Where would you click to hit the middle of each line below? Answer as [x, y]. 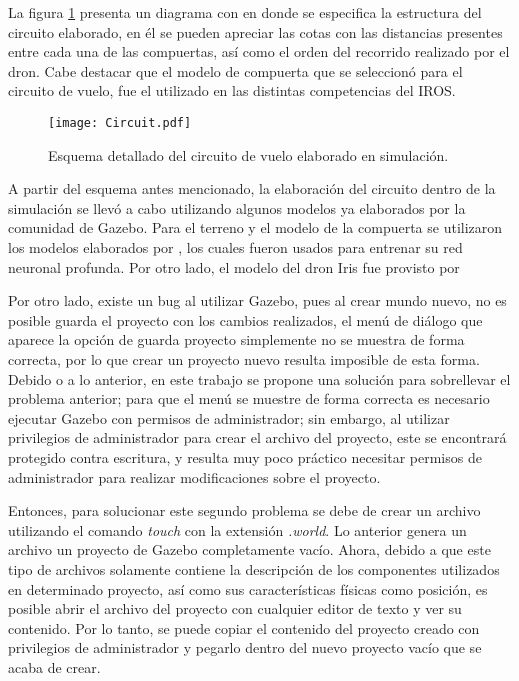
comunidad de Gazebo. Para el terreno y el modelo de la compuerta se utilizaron [255, 227]
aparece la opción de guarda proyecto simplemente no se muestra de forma [236, 339]
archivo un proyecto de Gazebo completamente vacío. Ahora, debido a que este [249, 549]
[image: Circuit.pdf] [120, 122]
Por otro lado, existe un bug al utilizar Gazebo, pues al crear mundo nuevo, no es [257, 300]
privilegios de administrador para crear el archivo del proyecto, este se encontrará [257, 437]
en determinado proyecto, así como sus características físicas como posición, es [248, 588]
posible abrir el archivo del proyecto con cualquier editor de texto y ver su [235, 608]
